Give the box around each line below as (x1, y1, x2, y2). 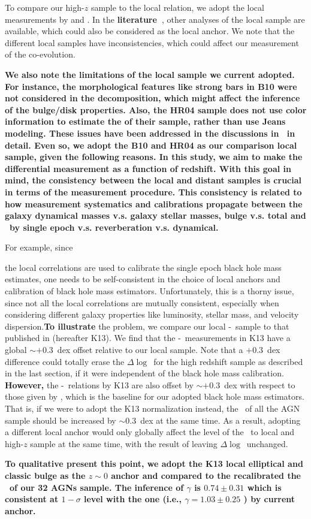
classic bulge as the (5, 469, 86, 481)
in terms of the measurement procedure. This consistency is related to (5, 185, 302, 198)
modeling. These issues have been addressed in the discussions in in (5, 126, 295, 139)
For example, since (5, 241, 73, 254)
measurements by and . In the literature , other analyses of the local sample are (5, 13, 305, 25)
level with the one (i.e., (84, 493, 182, 505)
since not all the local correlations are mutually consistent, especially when (5, 296, 279, 309)
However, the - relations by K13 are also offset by (5, 378, 194, 391)
